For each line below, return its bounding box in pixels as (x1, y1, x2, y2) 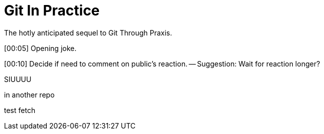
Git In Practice (4, 2, 100, 19)
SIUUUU (4, 74, 32, 83)
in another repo (4, 90, 55, 99)
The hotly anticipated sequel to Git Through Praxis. (4, 28, 172, 37)
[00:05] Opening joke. (4, 43, 77, 52)
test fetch (4, 105, 36, 114)
